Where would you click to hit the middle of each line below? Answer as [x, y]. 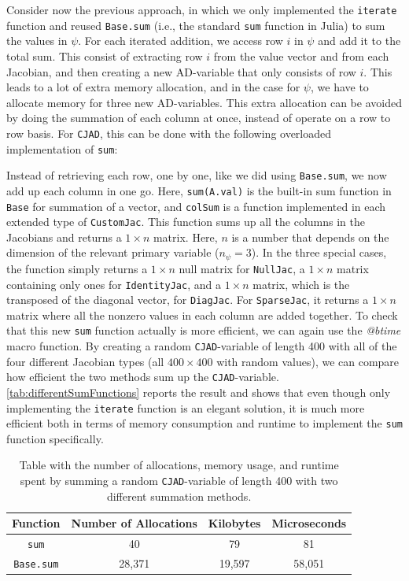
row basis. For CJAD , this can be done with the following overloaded [169, 133]
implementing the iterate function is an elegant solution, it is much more [186, 407]
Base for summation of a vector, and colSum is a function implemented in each [196, 206]
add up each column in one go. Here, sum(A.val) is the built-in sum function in [199, 190]
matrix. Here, [185, 237]
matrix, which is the [301, 284]
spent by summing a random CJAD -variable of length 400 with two [179, 481]
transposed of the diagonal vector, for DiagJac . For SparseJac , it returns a [188, 300]
